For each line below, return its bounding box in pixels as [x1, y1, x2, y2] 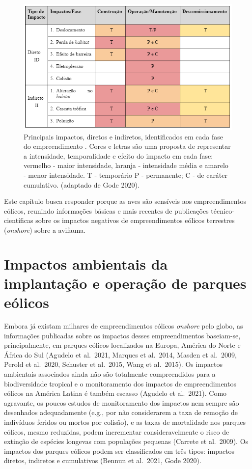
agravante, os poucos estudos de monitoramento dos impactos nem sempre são [4, 397, 239, 408]
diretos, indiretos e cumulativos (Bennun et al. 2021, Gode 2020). [4, 455, 201, 466]
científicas [4, 215, 33, 225]
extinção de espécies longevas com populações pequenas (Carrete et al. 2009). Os [4, 436, 249, 446]
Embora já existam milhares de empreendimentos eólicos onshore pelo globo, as [4, 321, 243, 331]
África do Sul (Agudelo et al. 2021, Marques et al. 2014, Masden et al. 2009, [4, 349, 237, 359]
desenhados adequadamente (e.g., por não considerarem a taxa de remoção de [4, 407, 238, 417]
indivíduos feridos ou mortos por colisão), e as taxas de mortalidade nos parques [4, 417, 246, 427]
